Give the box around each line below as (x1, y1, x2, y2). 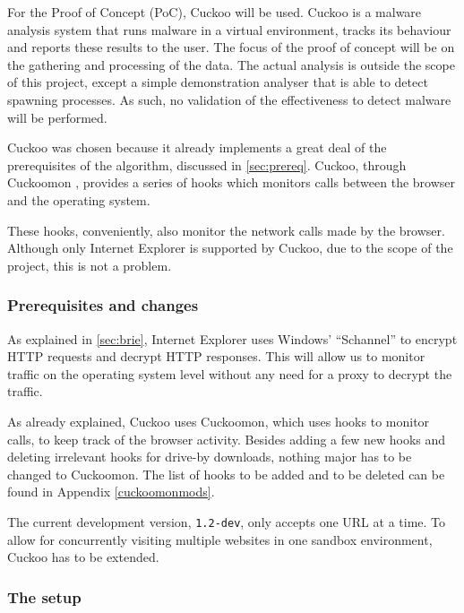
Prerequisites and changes (7, 294, 199, 316)
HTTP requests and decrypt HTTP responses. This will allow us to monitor (7, 347, 425, 366)
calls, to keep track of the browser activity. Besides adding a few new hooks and (7, 429, 446, 448)
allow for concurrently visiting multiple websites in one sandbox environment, (7, 530, 433, 548)
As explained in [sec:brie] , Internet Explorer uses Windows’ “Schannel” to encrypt (7, 329, 458, 348)
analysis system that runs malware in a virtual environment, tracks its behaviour (7, 20, 451, 39)
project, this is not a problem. (7, 255, 172, 274)
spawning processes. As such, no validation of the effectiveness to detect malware (7, 90, 451, 108)
